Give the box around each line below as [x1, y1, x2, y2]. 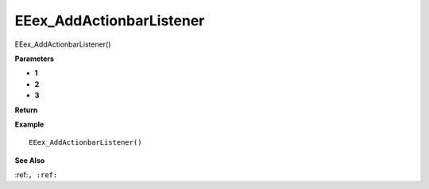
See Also [14, 155, 45, 165]
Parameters [14, 54, 55, 63]
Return [14, 105, 38, 115]
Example [14, 119, 44, 129]
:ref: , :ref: [14, 170, 58, 180]
